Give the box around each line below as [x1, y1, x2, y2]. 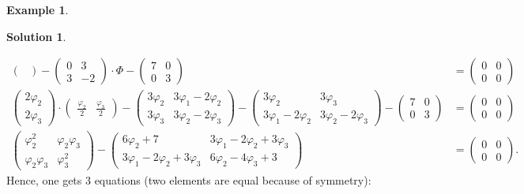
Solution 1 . [6, 28, 66, 44]
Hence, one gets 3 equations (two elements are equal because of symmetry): [6, 171, 371, 188]
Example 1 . [6, 2, 69, 17]
